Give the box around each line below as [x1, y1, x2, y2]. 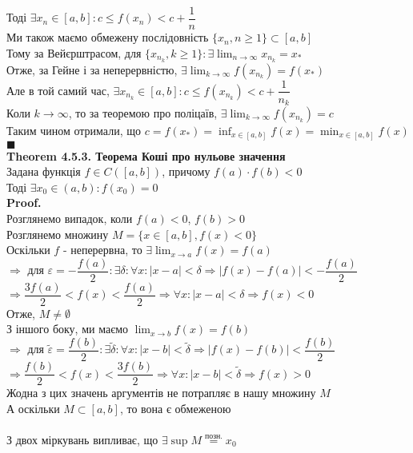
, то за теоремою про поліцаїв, [68, 105, 218, 121]
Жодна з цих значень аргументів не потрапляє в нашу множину [6, 384, 316, 401]
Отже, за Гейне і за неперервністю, [6, 61, 178, 77]
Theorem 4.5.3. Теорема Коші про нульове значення [6, 147, 286, 164]
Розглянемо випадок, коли [6, 209, 133, 226]
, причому [162, 163, 211, 180]
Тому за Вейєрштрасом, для [6, 44, 142, 61]
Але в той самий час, [6, 81, 110, 98]
